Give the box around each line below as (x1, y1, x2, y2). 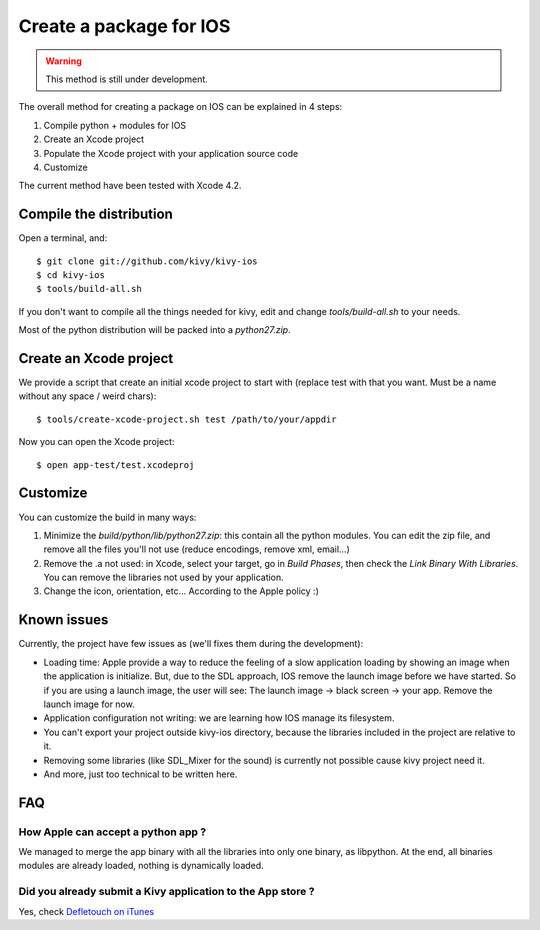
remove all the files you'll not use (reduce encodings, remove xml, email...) (43, 543, 350, 555)
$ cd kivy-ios (36, 269, 105, 280)
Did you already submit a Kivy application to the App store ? (18, 885, 315, 899)
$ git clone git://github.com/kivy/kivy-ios (36, 255, 259, 267)
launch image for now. (43, 698, 135, 710)
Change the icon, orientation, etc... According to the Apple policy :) (43, 585, 319, 597)
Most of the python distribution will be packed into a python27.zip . (18, 324, 291, 336)
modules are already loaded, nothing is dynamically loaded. (18, 860, 264, 872)
